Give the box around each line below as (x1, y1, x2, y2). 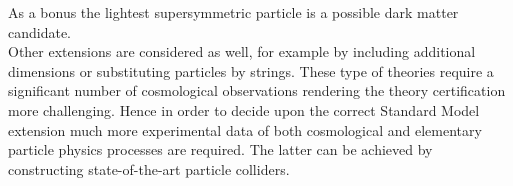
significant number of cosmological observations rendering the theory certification (8, 80, 506, 101)
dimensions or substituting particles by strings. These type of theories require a (8, 60, 494, 81)
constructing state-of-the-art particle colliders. (8, 158, 290, 179)
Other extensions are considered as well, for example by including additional (8, 41, 476, 62)
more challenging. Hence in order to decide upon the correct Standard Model (8, 99, 480, 120)
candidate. (8, 21, 72, 42)
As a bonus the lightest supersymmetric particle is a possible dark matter (8, 2, 459, 22)
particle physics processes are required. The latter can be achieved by (8, 139, 433, 160)
